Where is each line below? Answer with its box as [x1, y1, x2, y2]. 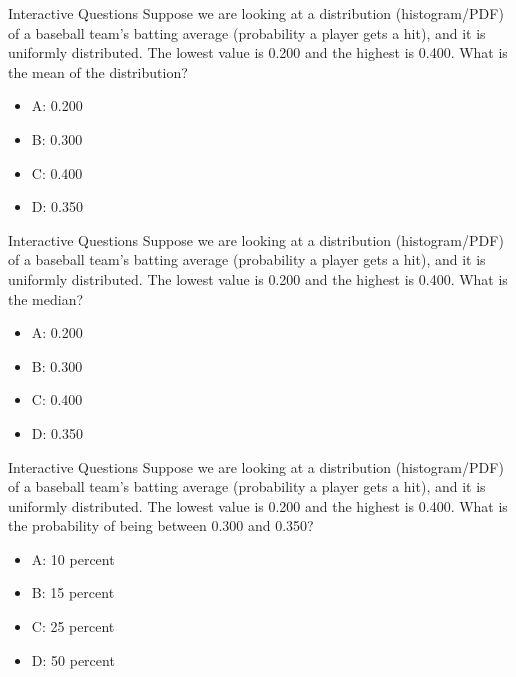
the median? [8, 288, 84, 309]
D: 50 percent [31, 649, 115, 670]
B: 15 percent [31, 582, 115, 603]
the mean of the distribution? [8, 61, 188, 82]
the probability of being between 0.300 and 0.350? [8, 515, 314, 536]
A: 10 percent [31, 548, 115, 569]
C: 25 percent [31, 616, 115, 637]
